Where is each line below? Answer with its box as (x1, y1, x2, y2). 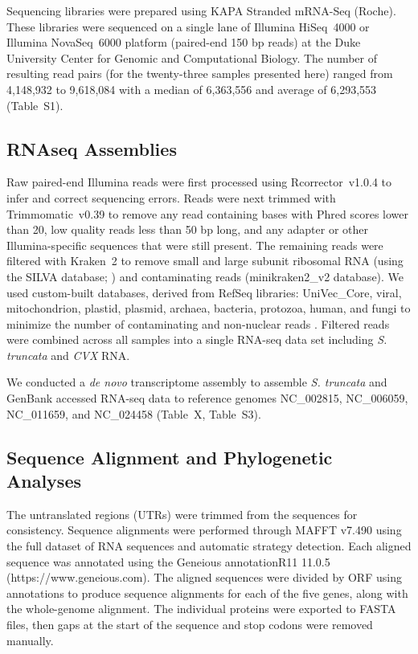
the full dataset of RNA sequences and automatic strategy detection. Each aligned (6, 538, 412, 554)
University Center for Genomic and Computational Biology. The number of (6, 49, 377, 66)
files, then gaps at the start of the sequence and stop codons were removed (6, 616, 373, 633)
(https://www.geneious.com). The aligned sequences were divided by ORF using (6, 569, 402, 586)
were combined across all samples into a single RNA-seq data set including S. (6, 331, 387, 348)
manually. (6, 632, 54, 648)
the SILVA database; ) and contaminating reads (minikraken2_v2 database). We (6, 268, 404, 284)
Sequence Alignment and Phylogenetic (6, 444, 333, 469)
